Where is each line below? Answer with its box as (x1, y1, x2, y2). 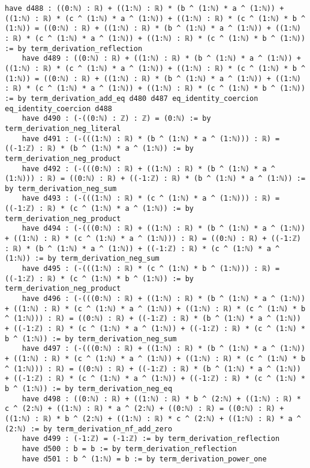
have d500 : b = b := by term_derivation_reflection (22, 444, 237, 453)
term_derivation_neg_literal (5, 124, 121, 133)
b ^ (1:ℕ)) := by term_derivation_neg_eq (5, 384, 173, 393)
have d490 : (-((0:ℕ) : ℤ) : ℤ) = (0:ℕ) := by (22, 114, 211, 123)
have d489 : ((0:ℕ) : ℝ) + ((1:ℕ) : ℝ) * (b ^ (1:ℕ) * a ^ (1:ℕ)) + (22, 54, 301, 63)
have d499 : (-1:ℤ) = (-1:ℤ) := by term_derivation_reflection (22, 434, 280, 443)
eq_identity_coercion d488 (5, 104, 112, 113)
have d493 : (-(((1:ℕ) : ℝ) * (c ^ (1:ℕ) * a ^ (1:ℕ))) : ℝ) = (22, 194, 280, 203)
